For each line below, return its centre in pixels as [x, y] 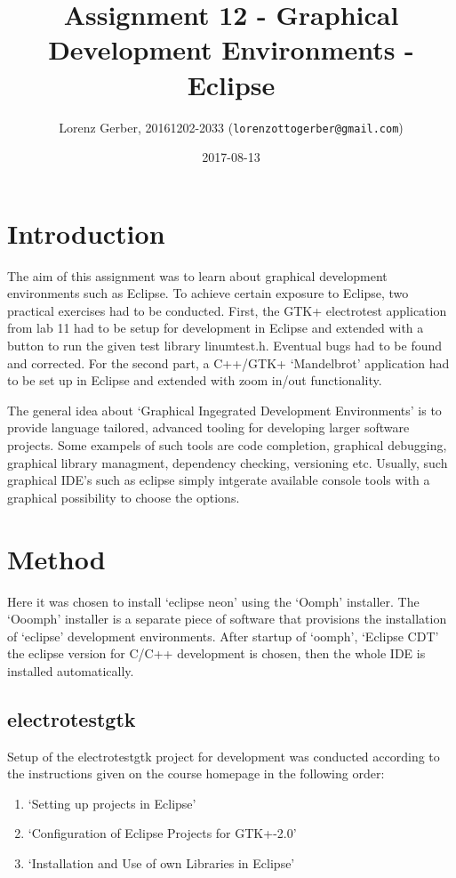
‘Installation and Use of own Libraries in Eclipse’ [161, 863]
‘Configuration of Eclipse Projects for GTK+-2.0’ [162, 833]
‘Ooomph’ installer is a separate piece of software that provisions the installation [227, 619]
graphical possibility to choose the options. [124, 497]
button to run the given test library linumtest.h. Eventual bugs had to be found [225, 346]
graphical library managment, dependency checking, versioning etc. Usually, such [228, 462]
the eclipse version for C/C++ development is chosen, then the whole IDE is [216, 653]
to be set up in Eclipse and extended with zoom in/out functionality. [195, 380]
